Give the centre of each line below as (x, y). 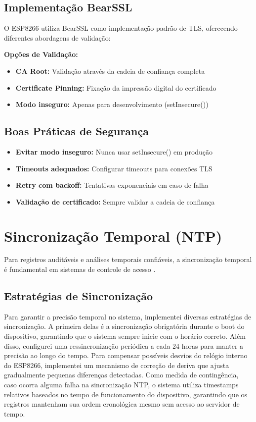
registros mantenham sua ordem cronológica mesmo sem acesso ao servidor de (122, 404)
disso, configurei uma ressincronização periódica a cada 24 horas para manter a (124, 345)
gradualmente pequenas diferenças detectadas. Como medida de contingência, (121, 375)
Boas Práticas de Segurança (76, 131)
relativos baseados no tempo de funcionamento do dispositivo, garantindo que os (126, 394)
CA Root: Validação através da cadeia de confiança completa (110, 71)
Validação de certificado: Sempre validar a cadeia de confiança (115, 201)
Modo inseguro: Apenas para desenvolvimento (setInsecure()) (112, 104)
